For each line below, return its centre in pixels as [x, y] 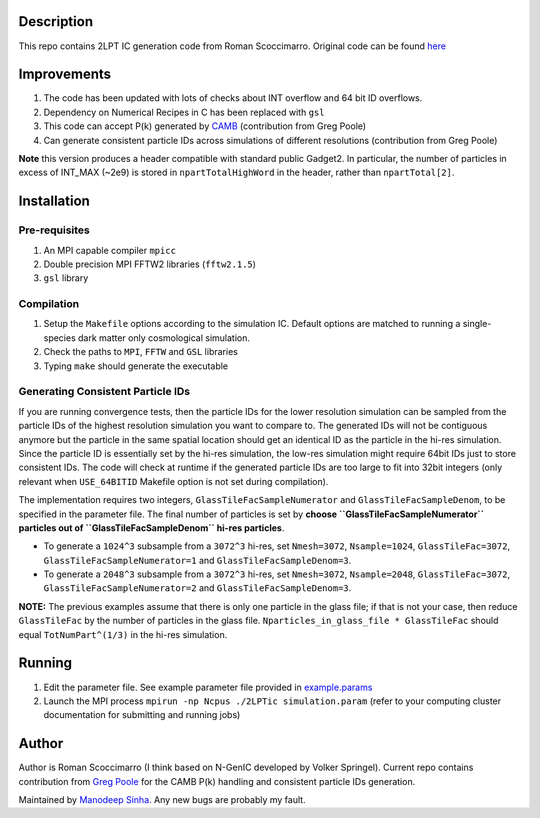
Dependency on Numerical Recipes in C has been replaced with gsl [184, 112]
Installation [54, 201]
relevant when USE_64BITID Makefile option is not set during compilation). [173, 481]
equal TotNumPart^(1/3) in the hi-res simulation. [123, 634]
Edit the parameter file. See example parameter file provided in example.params [208, 687]
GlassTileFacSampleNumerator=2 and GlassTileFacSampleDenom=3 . [197, 588]
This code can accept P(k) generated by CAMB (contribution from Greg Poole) [205, 126]
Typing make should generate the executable [136, 366]
